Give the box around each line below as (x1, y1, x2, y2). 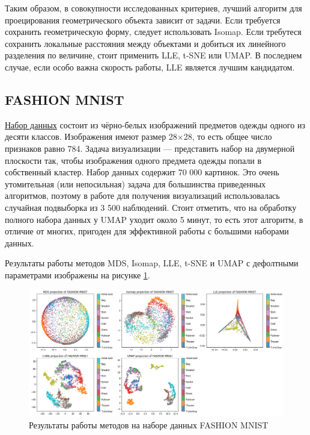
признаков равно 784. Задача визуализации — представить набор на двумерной (5, 142, 295, 154)
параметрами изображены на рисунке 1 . (5, 268, 150, 281)
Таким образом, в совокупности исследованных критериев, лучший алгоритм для (5, 2, 302, 14)
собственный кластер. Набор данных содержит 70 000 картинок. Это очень (5, 166, 279, 178)
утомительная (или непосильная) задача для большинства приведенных (5, 177, 266, 190)
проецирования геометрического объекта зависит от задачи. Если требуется (5, 13, 281, 26)
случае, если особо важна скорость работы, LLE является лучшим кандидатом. (5, 60, 295, 73)
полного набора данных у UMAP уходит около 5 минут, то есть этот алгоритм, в (5, 213, 303, 225)
